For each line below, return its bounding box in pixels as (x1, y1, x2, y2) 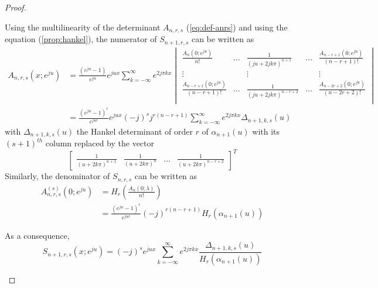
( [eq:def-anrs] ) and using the (186, 20, 288, 33)
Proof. (5, 1, 26, 13)
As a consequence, (5, 229, 70, 241)
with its (252, 125, 280, 137)
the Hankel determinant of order (76, 125, 193, 137)
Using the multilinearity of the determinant (5, 20, 161, 33)
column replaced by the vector (45, 137, 154, 149)
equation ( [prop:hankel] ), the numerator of (5, 33, 157, 45)
